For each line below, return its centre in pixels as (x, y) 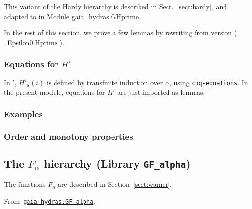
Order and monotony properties (69, 136)
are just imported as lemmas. (161, 92)
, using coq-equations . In (209, 82)
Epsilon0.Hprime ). (36, 42)
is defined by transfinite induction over (105, 82)
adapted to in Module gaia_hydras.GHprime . (72, 16)
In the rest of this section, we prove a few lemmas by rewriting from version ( (121, 33)
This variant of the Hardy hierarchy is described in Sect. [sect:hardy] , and (116, 6)
